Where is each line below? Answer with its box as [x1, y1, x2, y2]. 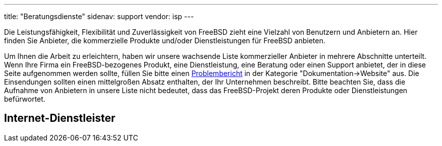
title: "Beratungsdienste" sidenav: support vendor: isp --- [4, 12, 194, 21]
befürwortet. [4, 95, 45, 103]
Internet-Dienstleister [4, 112, 116, 125]
